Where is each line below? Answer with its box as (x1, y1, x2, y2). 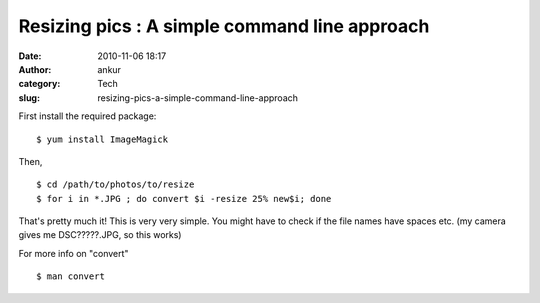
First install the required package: (18, 110, 157, 122)
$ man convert (36, 271, 105, 282)
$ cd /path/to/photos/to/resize (36, 179, 195, 190)
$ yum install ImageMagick (36, 133, 169, 145)
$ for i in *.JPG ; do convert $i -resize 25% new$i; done (36, 193, 332, 204)
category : (18, 78, 61, 90)
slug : (18, 91, 40, 104)
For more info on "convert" (18, 247, 129, 259)
